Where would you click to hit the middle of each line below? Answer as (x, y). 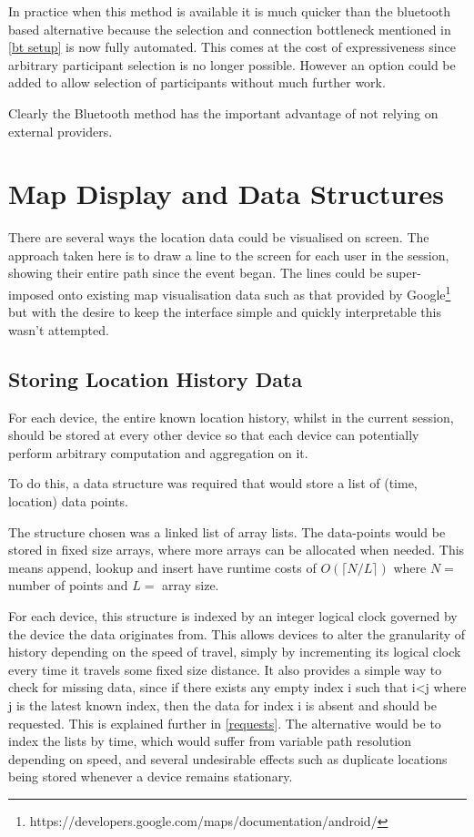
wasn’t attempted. (59, 329)
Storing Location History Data (156, 378)
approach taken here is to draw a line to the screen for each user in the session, (229, 255)
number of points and (68, 585)
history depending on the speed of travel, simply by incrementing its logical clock (235, 652)
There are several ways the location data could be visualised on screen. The (219, 237)
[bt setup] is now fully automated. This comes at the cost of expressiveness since (232, 47)
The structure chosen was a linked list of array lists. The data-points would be (227, 531)
